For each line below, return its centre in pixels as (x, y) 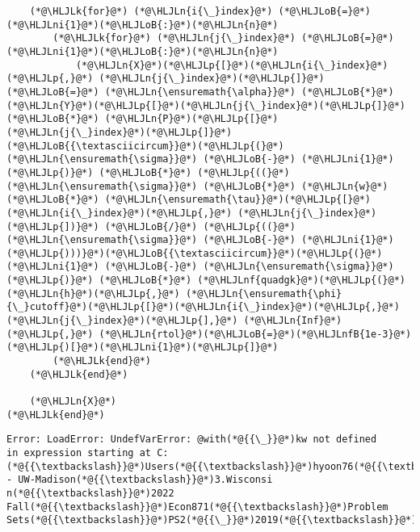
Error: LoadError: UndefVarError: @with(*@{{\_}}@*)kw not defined (192, 440)
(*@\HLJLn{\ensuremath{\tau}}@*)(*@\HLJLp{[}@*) (238, 200)
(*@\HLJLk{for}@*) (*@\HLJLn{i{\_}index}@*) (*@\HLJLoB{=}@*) (200, 11)
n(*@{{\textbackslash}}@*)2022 (90, 493)
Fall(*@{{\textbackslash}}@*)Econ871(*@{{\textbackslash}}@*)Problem (197, 507)
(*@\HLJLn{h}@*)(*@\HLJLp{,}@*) (93, 293)
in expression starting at (79, 453)
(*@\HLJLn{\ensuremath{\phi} (264, 293)
